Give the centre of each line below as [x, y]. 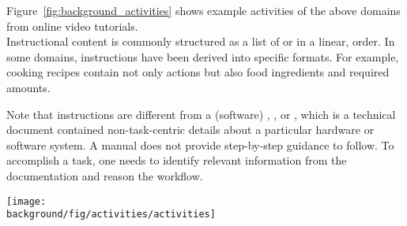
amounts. [28, 87]
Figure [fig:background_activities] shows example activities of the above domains [203, 10]
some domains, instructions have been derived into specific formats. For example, [203, 56]
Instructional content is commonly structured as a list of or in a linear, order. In [201, 41]
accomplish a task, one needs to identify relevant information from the [177, 160]
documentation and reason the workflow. [105, 175]
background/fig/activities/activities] [111, 215]
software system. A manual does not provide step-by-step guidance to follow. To [200, 144]
